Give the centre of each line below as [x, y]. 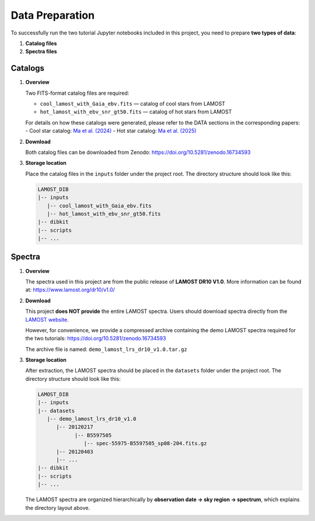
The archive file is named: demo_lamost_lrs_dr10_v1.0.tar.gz [106, 349]
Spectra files [41, 51]
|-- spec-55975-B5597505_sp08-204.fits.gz [145, 444]
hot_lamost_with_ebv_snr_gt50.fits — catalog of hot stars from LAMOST [136, 112]
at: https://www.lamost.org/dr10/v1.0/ [70, 290]
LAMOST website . [47, 319]
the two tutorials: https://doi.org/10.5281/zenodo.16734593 [96, 339]
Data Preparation [53, 15]
